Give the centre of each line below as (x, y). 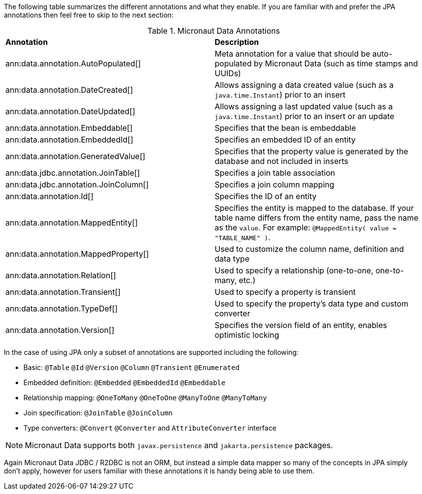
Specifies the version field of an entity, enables (301, 325)
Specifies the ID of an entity (266, 196)
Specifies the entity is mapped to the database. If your (314, 208)
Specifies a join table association (275, 173)
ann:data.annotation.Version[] (60, 330)
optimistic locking (247, 335)
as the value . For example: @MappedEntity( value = (306, 227)
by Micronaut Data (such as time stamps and (336, 63)
